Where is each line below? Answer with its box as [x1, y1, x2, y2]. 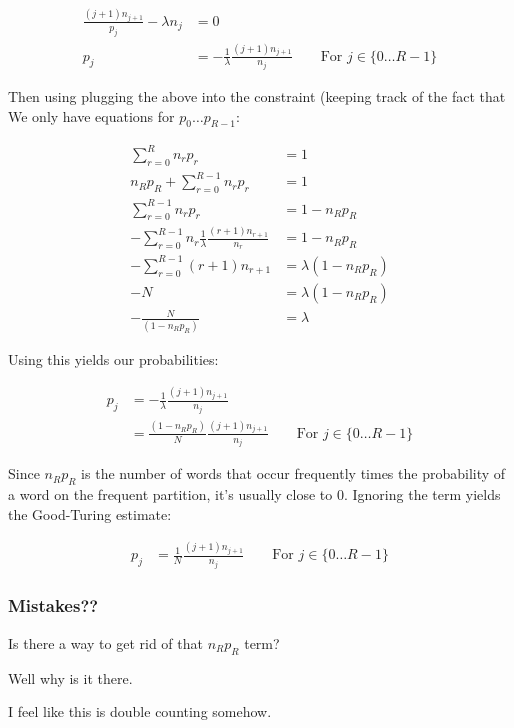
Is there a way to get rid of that [8, 632, 203, 653]
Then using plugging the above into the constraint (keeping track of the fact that [8, 86, 506, 107]
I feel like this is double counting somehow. [8, 701, 272, 722]
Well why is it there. [8, 667, 133, 688]
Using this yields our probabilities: [8, 348, 219, 369]
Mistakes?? [8, 593, 99, 618]
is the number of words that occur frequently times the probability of [81, 463, 506, 484]
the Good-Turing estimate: [8, 503, 172, 524]
